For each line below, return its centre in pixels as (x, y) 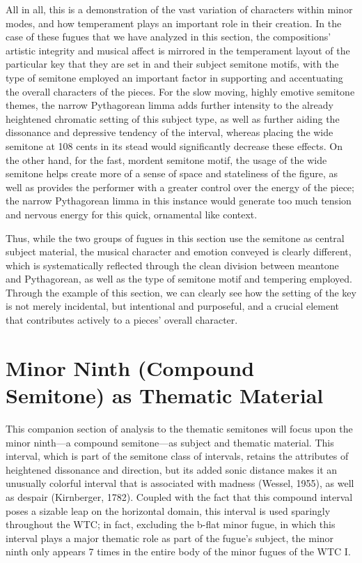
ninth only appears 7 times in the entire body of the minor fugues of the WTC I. (178, 551)
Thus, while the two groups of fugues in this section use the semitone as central (175, 238)
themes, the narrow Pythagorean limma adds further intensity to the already (170, 105)
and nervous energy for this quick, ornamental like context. (132, 214)
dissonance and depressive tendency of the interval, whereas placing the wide (170, 132)
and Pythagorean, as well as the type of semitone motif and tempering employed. (179, 279)
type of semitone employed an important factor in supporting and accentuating (174, 77)
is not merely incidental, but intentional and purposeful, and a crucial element (173, 306)
